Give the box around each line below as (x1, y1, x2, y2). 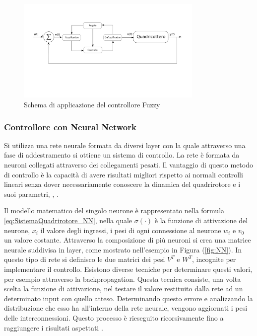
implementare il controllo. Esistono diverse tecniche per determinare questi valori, (4, 264, 253, 274)
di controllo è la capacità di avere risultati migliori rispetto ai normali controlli (4, 169, 243, 179)
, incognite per (192, 254, 236, 264)
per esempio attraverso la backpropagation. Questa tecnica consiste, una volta (4, 273, 241, 284)
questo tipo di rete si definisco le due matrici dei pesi (4, 254, 165, 264)
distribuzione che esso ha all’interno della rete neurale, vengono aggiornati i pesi (4, 303, 248, 313)
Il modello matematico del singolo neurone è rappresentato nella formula (4, 205, 225, 216)
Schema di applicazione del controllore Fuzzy (24, 99, 160, 110)
